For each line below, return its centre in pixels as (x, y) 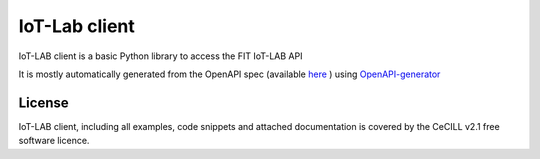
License (43, 102)
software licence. (54, 141)
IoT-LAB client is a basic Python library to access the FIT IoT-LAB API (160, 56)
